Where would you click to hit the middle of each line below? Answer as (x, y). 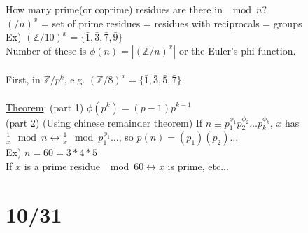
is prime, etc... (198, 165)
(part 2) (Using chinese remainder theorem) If (104, 122)
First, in (23, 79)
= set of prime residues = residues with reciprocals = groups (171, 23)
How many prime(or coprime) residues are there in (114, 9)
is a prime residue (62, 165)
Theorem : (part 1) (45, 107)
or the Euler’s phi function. (237, 50)
